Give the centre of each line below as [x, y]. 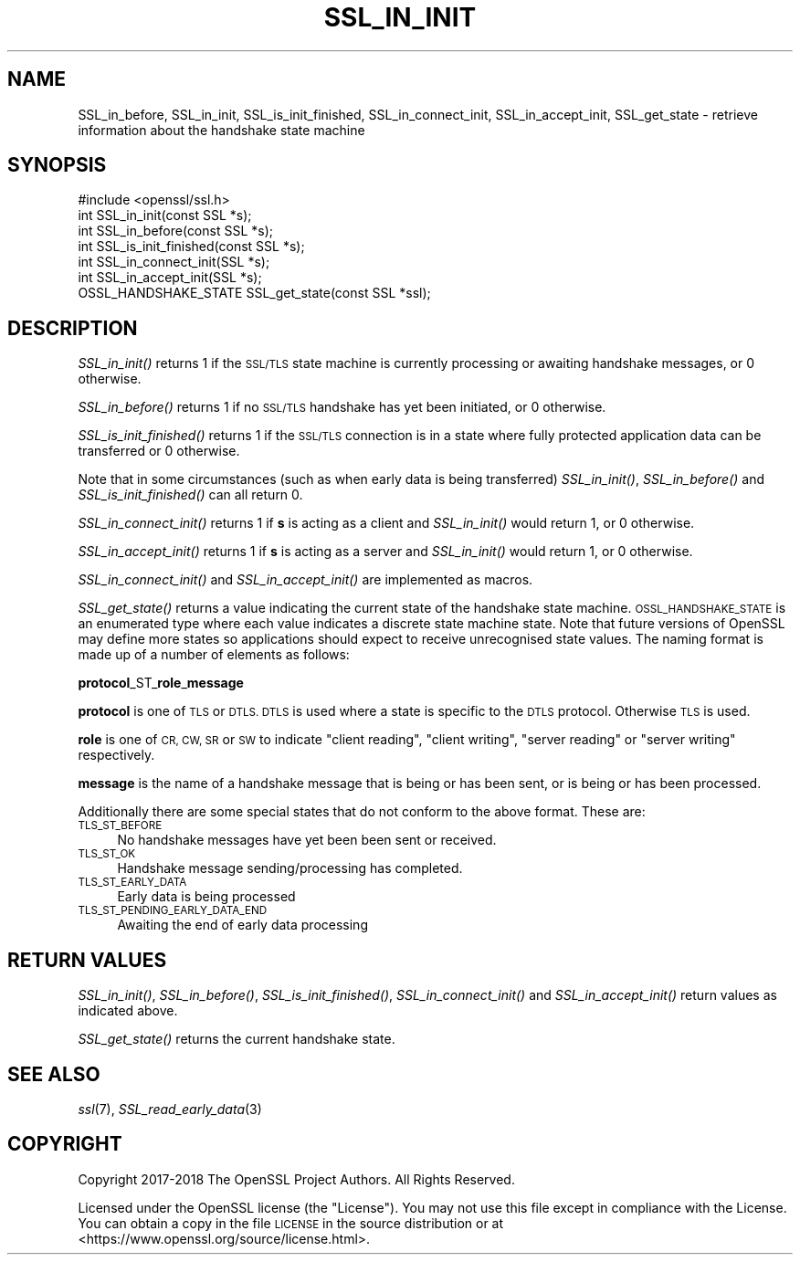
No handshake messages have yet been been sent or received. [307, 840]
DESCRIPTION [73, 328]
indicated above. [128, 1011]
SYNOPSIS [57, 165]
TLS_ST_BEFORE [120, 826]
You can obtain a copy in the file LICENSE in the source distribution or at [291, 1223]
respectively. [116, 755]
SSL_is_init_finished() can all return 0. [190, 495]
